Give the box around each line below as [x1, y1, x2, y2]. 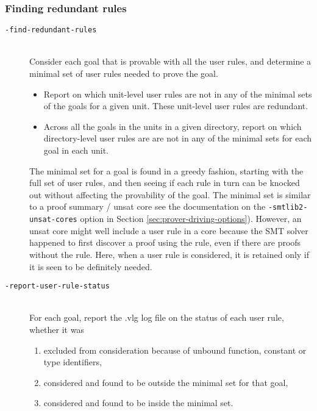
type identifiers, [43, 356, 102, 368]
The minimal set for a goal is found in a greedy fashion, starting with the [29, 164, 304, 177]
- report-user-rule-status [5, 282, 110, 291]
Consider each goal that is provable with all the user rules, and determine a [29, 55, 312, 68]
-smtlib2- [268, 203, 308, 212]
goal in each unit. [43, 144, 109, 157]
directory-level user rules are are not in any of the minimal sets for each [43, 132, 312, 145]
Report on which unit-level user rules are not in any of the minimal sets [43, 87, 312, 100]
